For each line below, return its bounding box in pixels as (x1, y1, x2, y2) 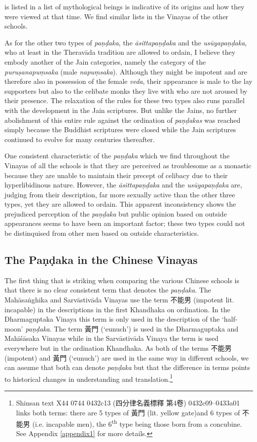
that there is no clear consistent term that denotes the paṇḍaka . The (4, 285, 211, 295)
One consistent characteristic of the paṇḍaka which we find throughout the (4, 150, 230, 161)
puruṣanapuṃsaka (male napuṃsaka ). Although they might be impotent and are (4, 66, 248, 76)
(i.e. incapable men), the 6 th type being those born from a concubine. (32, 417, 242, 429)
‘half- (221, 314, 238, 324)
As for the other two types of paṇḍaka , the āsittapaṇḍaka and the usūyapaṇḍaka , (4, 37, 247, 47)
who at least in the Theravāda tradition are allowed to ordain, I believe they (4, 47, 236, 57)
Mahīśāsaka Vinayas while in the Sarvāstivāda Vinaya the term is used (4, 333, 219, 343)
